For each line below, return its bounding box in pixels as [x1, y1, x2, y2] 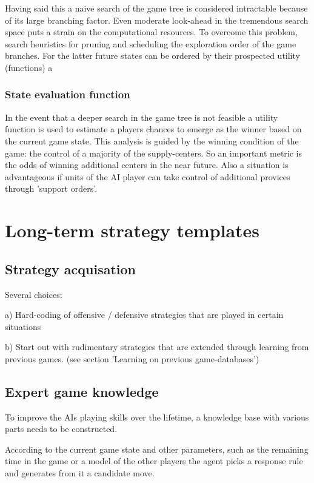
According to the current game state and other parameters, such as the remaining [5, 442, 309, 455]
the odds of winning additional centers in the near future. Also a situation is [5, 158, 289, 171]
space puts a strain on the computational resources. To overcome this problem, [5, 25, 298, 38]
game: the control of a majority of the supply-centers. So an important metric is [5, 146, 302, 159]
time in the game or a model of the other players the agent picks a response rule [5, 454, 303, 467]
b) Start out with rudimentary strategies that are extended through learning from [5, 340, 309, 353]
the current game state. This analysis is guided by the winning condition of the [5, 134, 299, 147]
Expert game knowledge [5, 382, 159, 400]
